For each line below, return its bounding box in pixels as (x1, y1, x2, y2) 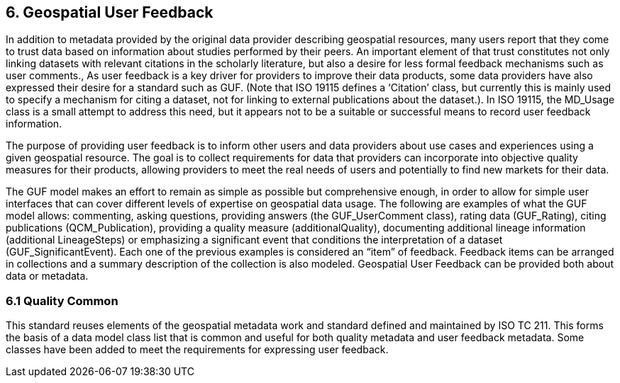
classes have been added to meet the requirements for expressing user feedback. (6, 343, 389, 356)
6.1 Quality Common (6, 293, 118, 308)
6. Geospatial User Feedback (6, 4, 214, 21)
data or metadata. (6, 270, 89, 282)
